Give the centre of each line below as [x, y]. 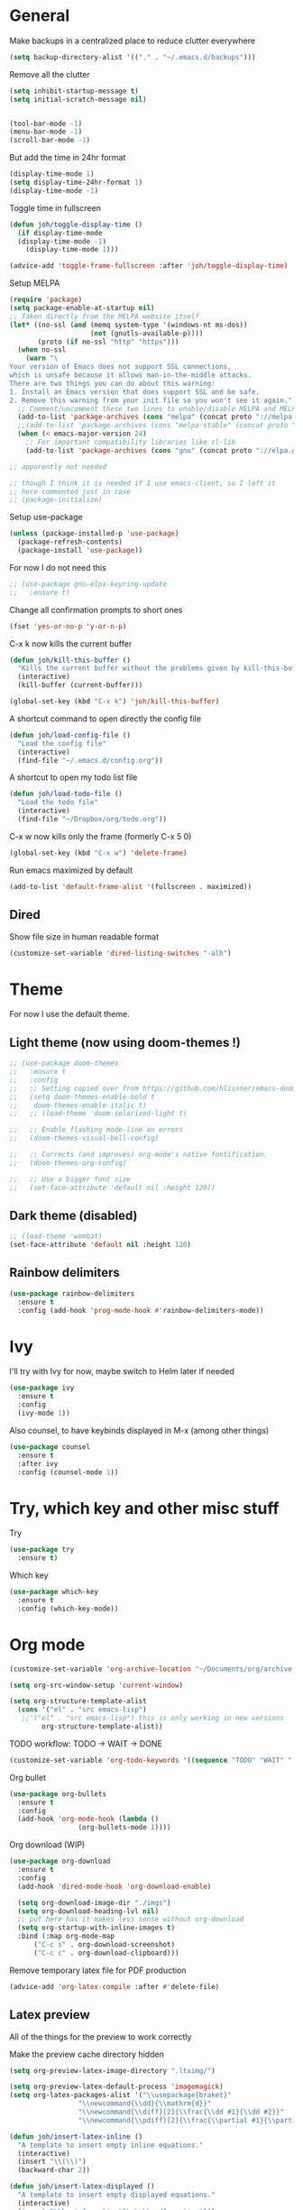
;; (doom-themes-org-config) [68, 1163]
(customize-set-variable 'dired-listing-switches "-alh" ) [120, 953]
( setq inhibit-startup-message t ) [74, 91]
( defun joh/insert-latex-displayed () [82, 2187]
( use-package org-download [60, 1862]
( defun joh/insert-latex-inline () [76, 2137]
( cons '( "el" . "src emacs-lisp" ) [82, 1710]
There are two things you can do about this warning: [113, 383]
